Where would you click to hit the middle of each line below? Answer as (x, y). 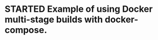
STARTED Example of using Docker (79, 9)
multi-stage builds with (54, 20)
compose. (26, 30)
